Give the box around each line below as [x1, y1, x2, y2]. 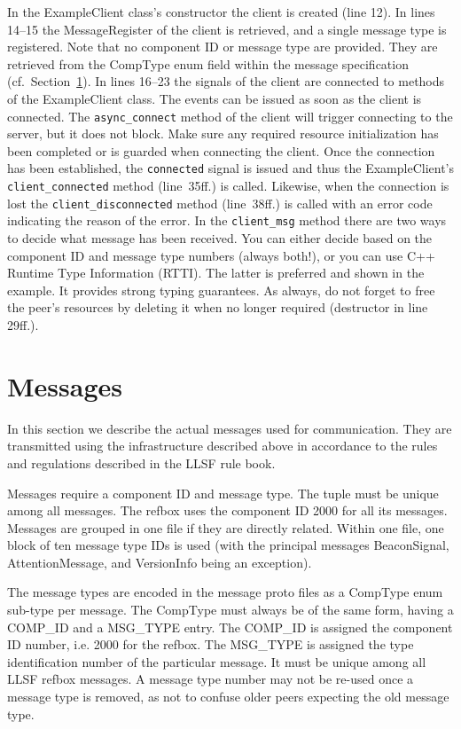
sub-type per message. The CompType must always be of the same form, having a [7, 600, 454, 619]
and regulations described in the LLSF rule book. [7, 453, 276, 472]
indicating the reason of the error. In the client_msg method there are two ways [7, 211, 447, 230]
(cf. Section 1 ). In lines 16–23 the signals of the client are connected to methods [7, 72, 445, 90]
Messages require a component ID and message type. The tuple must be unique [7, 483, 439, 502]
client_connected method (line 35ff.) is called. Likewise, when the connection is [7, 176, 449, 195]
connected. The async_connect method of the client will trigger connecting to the [7, 106, 453, 125]
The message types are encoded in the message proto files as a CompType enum [7, 583, 443, 601]
